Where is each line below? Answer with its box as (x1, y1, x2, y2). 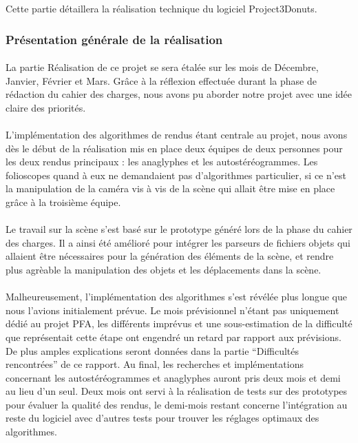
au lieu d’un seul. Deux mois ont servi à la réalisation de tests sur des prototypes (6, 384, 348, 398)
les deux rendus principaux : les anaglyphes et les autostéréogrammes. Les (6, 154, 318, 169)
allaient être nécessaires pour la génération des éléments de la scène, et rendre (6, 249, 334, 263)
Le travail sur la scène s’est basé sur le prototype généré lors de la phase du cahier (6, 222, 352, 236)
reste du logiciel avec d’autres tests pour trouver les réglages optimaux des (6, 411, 319, 425)
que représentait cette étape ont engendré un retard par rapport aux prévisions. (6, 329, 341, 344)
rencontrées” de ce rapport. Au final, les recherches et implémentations (6, 357, 304, 371)
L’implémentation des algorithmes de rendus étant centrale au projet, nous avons (6, 127, 348, 141)
